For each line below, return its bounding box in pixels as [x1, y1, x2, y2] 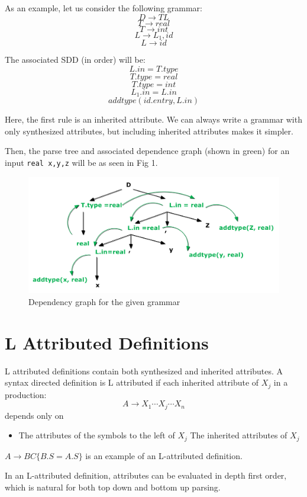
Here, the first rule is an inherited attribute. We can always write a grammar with [5, 113, 302, 126]
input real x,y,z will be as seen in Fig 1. [5, 156, 158, 168]
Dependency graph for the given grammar [28, 295, 180, 307]
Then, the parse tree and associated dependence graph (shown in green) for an [5, 145, 290, 157]
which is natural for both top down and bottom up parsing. [5, 480, 221, 493]
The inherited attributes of [190, 429, 287, 441]
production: [5, 388, 47, 400]
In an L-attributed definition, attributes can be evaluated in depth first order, [5, 469, 287, 482]
